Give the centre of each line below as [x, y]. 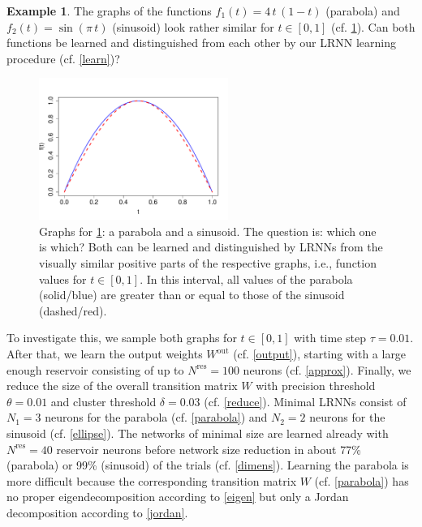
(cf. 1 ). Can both [373, 26]
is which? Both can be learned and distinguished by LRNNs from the [211, 247]
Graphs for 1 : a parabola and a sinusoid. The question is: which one [208, 231]
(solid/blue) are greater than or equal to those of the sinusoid [192, 295]
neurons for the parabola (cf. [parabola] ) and [156, 417]
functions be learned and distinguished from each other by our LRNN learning [201, 43]
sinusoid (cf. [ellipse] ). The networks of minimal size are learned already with [198, 433]
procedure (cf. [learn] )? [63, 58]
